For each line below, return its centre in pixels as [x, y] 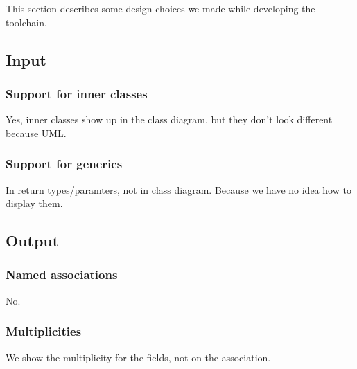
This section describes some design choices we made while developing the [160, 8]
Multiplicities [44, 331]
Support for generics [64, 164]
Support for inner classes [77, 93]
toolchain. [26, 22]
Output [33, 241]
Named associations [62, 274]
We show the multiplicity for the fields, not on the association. [138, 357]
